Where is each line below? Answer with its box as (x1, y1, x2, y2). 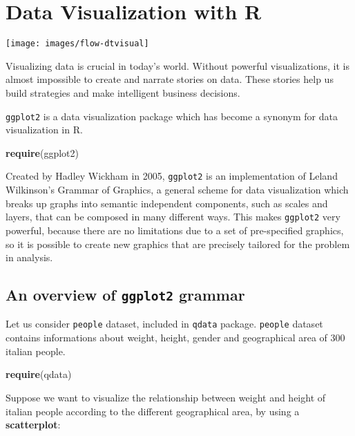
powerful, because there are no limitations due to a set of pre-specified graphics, (6, 222, 344, 237)
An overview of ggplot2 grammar (6, 284, 245, 305)
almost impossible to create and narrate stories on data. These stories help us (6, 72, 334, 86)
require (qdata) (6, 367, 72, 381)
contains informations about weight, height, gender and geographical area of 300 (6, 330, 345, 345)
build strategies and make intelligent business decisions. (6, 85, 240, 99)
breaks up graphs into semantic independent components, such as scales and (6, 196, 328, 210)
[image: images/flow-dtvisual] (6, 39, 149, 49)
